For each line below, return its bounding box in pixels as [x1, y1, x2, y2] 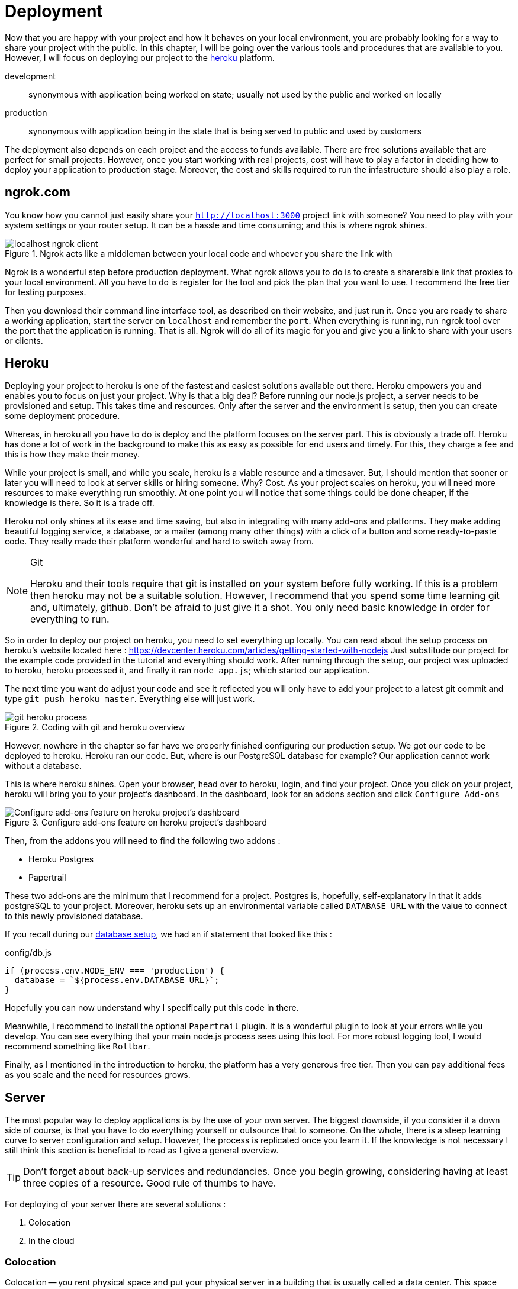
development [5, 70, 56, 81]
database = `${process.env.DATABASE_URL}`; [14, 975, 220, 985]
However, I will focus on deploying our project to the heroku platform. [5, 52, 275, 63]
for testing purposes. [5, 286, 86, 297]
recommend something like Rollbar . [5, 1041, 150, 1052]
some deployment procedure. [5, 411, 120, 421]
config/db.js [5, 948, 52, 958]
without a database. [5, 760, 82, 771]
